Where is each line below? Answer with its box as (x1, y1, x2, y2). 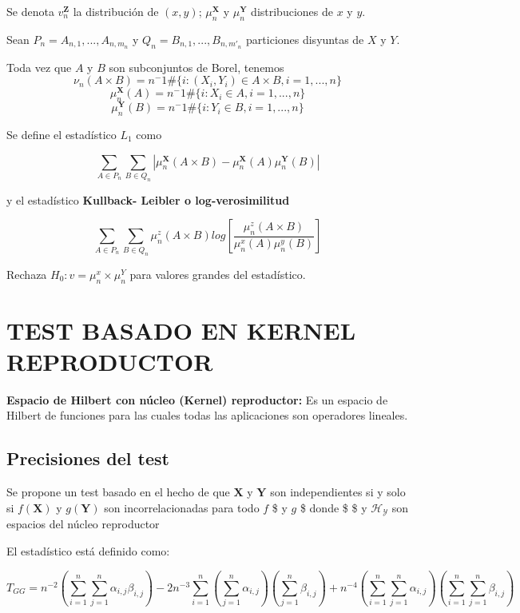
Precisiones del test (6, 446, 169, 471)
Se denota (6, 3, 54, 19)
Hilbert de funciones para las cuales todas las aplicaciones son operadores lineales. (6, 407, 408, 424)
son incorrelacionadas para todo (104, 499, 260, 515)
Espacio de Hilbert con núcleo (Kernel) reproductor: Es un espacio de (6, 391, 388, 408)
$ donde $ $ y (300, 499, 367, 515)
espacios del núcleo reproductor (6, 515, 160, 532)
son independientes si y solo (270, 484, 406, 500)
